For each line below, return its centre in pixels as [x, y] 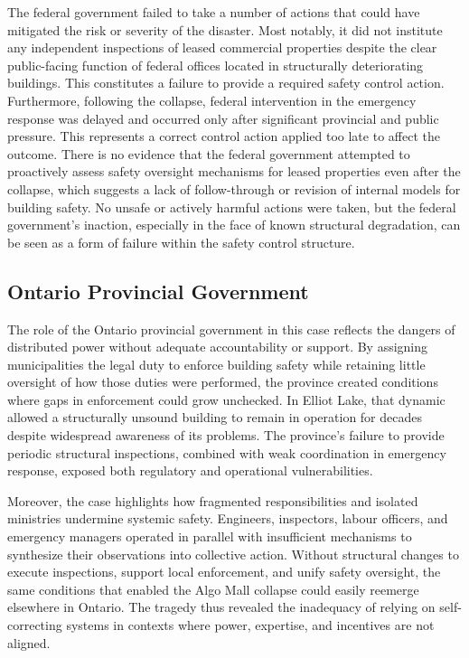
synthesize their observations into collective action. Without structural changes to [233, 554]
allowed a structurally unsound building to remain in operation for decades [215, 417]
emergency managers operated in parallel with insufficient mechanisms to [210, 536]
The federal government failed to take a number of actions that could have [214, 12]
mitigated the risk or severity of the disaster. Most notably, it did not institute [225, 29]
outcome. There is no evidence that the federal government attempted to [209, 153]
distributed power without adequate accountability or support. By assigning [218, 347]
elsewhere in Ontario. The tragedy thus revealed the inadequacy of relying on [221, 607]
